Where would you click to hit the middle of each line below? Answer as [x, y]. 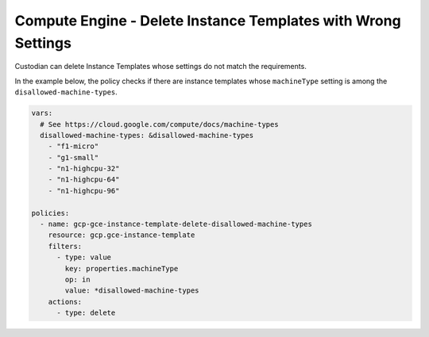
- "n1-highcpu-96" [84, 191]
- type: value [84, 257]
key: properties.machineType [122, 268]
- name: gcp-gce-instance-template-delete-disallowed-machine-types [176, 224]
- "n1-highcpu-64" [84, 180]
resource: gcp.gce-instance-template [122, 235]
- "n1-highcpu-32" [84, 169]
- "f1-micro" [73, 146]
